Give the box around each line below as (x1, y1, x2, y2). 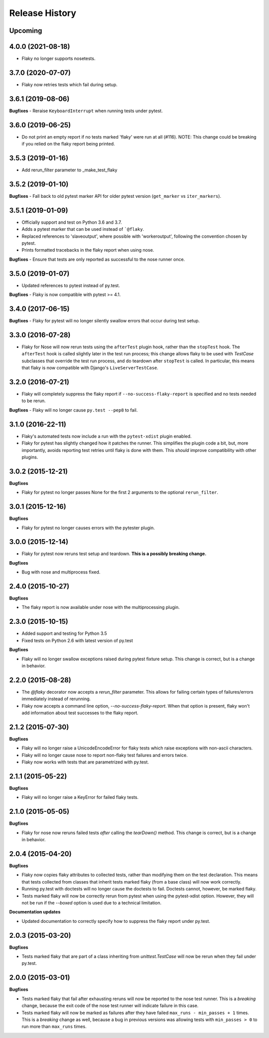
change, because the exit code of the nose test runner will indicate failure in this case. (21, 1003, 199, 1009)
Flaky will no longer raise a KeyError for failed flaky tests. (21, 794, 139, 800)
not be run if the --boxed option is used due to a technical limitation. (21, 899, 162, 905)
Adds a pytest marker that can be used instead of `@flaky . (21, 226, 144, 232)
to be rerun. (21, 398, 46, 404)
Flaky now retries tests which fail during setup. (21, 81, 118, 87)
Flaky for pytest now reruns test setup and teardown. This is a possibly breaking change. (21, 551, 207, 557)
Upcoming (9, 26, 42, 35)
